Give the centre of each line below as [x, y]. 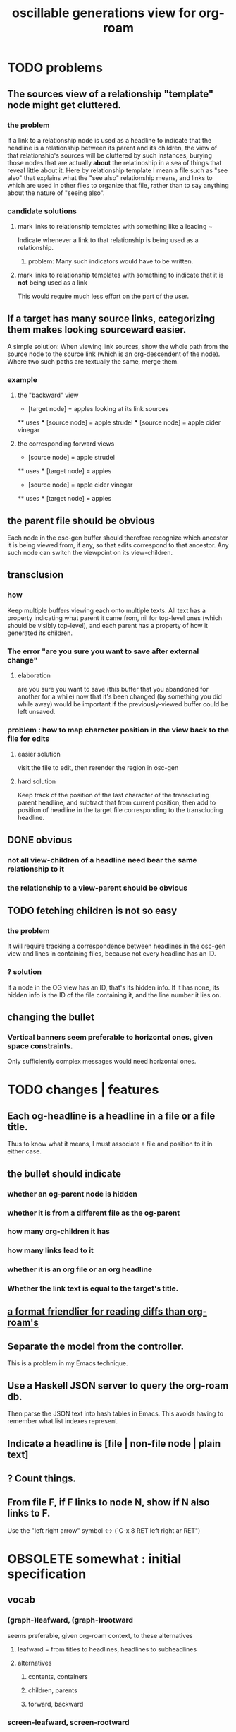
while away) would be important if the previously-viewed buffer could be [123, 704]
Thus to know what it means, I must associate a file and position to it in [110, 1144]
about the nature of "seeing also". [56, 193]
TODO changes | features [83, 1090]
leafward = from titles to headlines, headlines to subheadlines [107, 1649]
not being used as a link [52, 283]
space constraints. [40, 1045]
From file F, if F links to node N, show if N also [108, 1502]
